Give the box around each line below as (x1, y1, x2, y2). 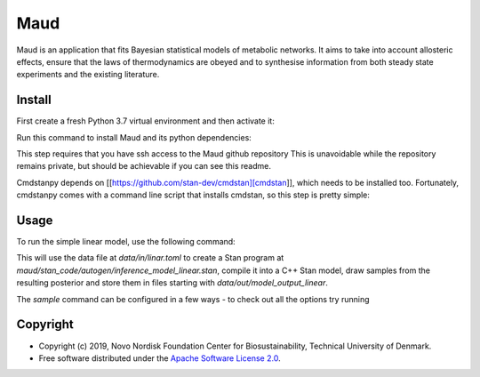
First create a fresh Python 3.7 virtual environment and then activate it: (16, 116, 275, 126)
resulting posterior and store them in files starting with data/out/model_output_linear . (16, 277, 328, 288)
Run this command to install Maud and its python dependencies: (16, 132, 252, 142)
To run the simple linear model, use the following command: (16, 237, 236, 247)
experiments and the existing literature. (16, 69, 160, 80)
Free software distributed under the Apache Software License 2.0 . (38, 352, 281, 364)
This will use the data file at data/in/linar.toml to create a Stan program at (16, 253, 284, 263)
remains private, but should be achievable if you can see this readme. (16, 161, 271, 172)
